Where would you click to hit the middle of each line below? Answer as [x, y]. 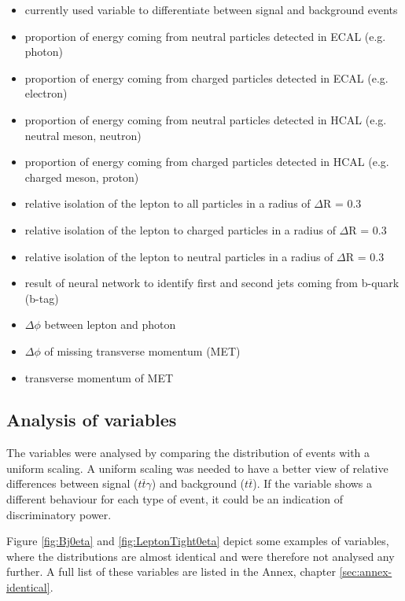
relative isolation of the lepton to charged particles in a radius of [180, 229]
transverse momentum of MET [99, 377]
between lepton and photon [110, 324]
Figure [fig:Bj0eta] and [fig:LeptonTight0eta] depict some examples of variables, [198, 541]
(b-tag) [42, 298]
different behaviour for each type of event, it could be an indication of [175, 499]
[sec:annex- [366, 572]
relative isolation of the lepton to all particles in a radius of [168, 203]
